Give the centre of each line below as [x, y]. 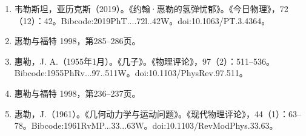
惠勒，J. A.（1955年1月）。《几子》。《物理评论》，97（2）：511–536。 [144, 61]
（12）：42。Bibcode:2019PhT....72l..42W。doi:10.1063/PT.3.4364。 [142, 20]
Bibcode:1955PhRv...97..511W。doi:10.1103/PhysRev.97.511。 [131, 73]
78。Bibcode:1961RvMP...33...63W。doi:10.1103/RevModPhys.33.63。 [146, 125]
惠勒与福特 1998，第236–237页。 [77, 93]
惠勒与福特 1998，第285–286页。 [77, 41]
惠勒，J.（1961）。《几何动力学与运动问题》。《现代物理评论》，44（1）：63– [158, 113]
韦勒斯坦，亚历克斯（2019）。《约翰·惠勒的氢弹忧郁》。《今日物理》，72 [151, 8]
